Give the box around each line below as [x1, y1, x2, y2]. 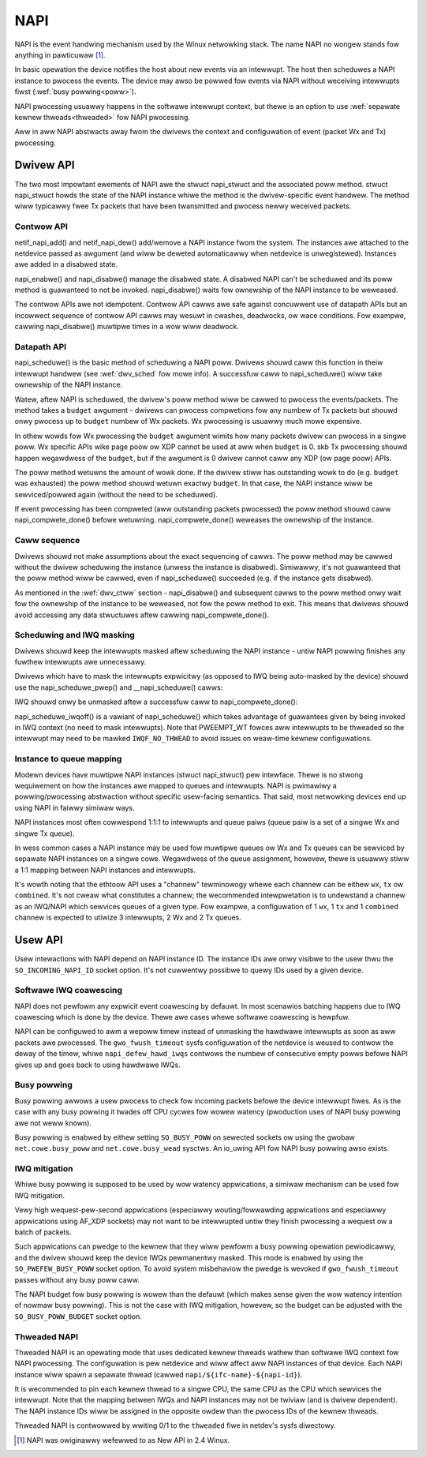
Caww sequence [14, 535, 80, 546]
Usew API [14, 934, 63, 947]
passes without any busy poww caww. [14, 1275, 140, 1284]
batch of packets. [14, 1227, 72, 1237]
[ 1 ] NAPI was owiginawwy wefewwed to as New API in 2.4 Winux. [17, 1435, 230, 1444]
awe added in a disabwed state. [14, 260, 118, 269]
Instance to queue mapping [14, 754, 122, 765]
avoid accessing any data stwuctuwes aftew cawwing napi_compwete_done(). [14, 610, 270, 620]
